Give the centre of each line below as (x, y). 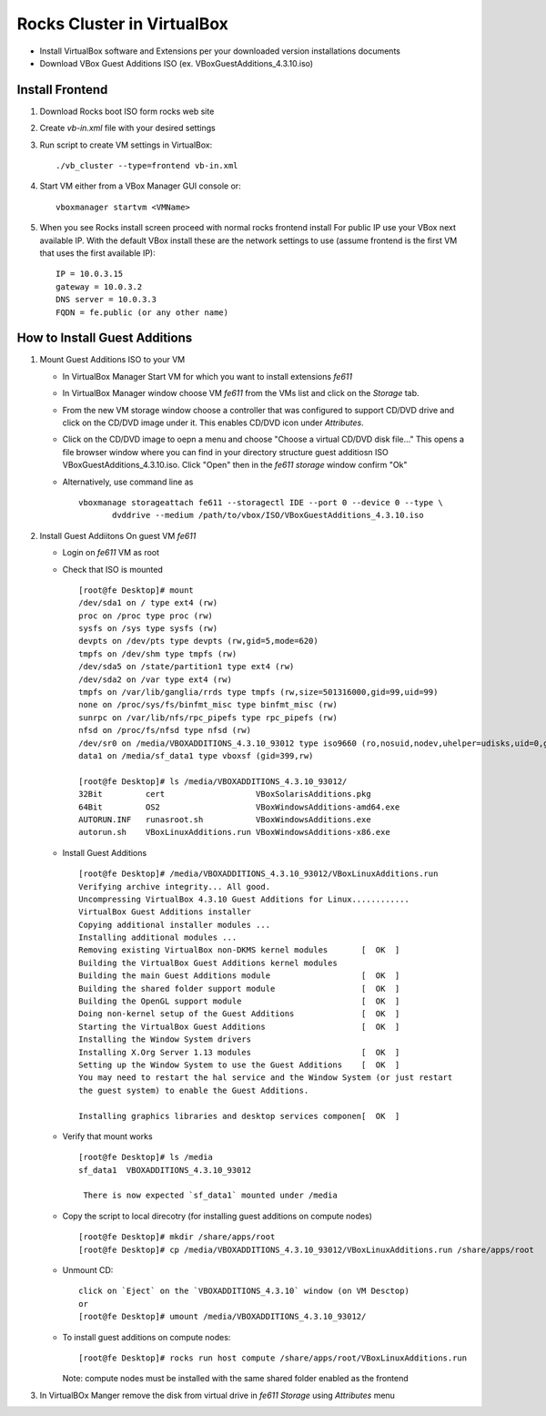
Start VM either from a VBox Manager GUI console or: (140, 186)
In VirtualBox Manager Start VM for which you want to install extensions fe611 (207, 376)
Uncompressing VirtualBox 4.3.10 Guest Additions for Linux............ (244, 899)
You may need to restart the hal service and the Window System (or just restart (266, 1078)
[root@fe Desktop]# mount (136, 590)
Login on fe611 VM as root (111, 553)
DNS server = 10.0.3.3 (106, 300)
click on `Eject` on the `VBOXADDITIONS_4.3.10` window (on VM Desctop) (244, 1291)
